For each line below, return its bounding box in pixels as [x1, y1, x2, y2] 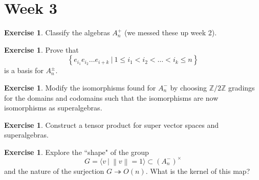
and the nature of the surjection [4, 166, 104, 176]
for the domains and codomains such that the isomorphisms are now [4, 92, 219, 103]
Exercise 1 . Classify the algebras [4, 27, 110, 38]
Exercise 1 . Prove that [4, 44, 79, 55]
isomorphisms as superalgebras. [4, 102, 102, 113]
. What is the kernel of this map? [145, 166, 250, 176]
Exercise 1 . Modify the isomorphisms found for [4, 82, 156, 93]
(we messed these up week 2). [124, 27, 217, 38]
